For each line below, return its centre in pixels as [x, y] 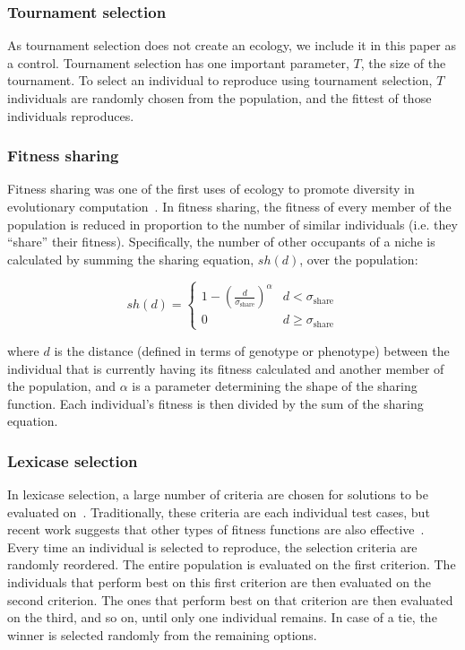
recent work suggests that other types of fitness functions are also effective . [216, 529]
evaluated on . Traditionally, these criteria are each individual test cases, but [219, 511]
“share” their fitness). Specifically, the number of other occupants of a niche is [221, 242]
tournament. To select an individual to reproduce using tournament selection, [220, 80]
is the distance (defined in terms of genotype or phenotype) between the [252, 350]
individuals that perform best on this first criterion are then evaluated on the [220, 582]
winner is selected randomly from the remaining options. [162, 634]
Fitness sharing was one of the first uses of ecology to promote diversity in [211, 189]
